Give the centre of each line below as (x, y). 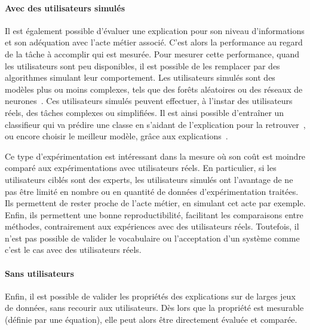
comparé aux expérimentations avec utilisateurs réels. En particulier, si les (141, 168)
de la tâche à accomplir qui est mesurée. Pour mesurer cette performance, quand (152, 54)
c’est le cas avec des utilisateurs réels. (73, 250)
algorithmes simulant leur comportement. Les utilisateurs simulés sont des (140, 77)
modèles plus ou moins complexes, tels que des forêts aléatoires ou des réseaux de (154, 89)
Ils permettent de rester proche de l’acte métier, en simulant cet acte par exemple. (155, 203)
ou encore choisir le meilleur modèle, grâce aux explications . (116, 136)
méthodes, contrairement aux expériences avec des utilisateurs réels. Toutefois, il (152, 226)
